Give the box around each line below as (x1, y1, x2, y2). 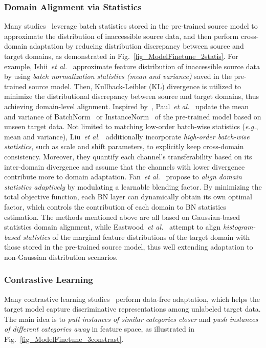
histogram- (223, 221, 256, 232)
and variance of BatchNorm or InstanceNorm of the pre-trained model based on (4, 111, 261, 121)
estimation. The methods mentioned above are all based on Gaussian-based (4, 211, 240, 222)
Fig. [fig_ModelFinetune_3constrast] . (4, 334, 124, 344)
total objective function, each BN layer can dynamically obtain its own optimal (4, 191, 252, 202)
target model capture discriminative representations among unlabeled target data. (4, 303, 261, 314)
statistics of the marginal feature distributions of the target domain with (23, 231, 250, 242)
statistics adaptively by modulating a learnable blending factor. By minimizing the (4, 181, 262, 192)
